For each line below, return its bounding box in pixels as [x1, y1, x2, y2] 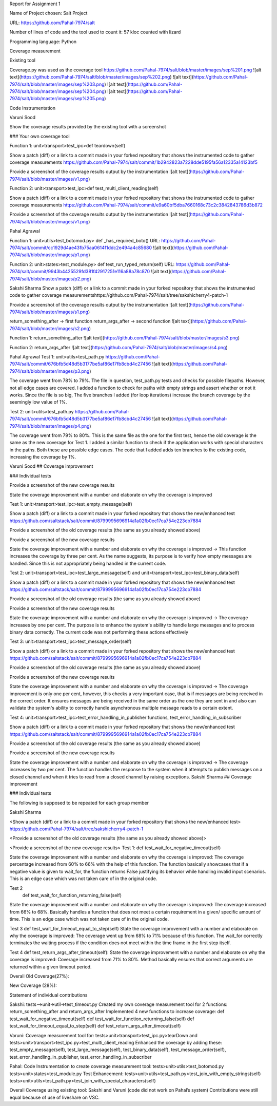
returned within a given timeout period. [9, 963, 92, 970]
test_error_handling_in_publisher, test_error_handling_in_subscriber [9, 1054, 152, 1060]
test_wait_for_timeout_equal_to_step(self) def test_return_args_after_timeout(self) [9, 1023, 181, 1029]
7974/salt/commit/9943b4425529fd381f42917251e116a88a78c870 [9, 269, 150, 275]
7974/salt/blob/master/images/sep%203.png [9, 81, 105, 87]
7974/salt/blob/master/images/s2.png [9, 325, 89, 331]
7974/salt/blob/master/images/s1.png [9, 309, 89, 315]
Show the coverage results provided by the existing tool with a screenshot [9, 124, 166, 130]
